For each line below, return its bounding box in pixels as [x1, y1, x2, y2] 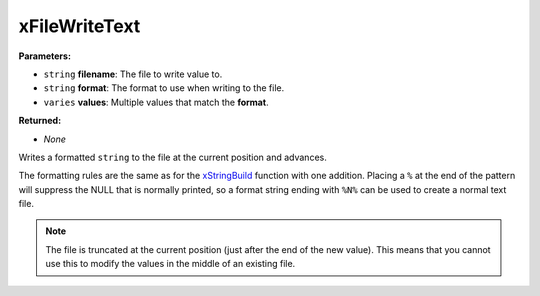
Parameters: [18, 50, 72, 62]
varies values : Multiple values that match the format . [43, 96, 269, 108]
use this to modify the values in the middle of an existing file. [45, 258, 296, 270]
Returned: [18, 115, 62, 127]
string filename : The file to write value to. [43, 68, 223, 80]
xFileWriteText [18, 15, 141, 37]
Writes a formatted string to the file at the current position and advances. [18, 151, 327, 163]
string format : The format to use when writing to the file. [43, 82, 285, 94]
